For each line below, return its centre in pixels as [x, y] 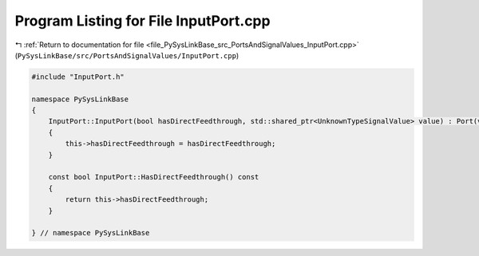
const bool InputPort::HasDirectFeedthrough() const [154, 177]
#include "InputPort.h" [78, 77]
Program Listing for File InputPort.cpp [143, 21]
